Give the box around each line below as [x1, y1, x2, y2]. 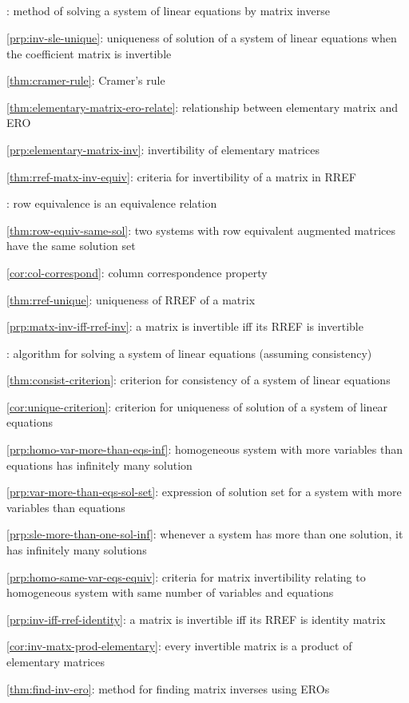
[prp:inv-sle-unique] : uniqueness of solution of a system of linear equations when [6, 29, 397, 46]
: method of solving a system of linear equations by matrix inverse [6, 2, 330, 19]
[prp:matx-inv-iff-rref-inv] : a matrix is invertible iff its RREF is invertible [6, 318, 363, 335]
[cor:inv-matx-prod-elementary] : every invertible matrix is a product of [6, 637, 352, 654]
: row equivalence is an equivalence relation [6, 195, 217, 212]
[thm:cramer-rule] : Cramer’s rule [6, 72, 165, 89]
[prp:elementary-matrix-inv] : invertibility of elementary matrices [6, 141, 320, 157]
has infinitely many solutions [6, 542, 147, 558]
